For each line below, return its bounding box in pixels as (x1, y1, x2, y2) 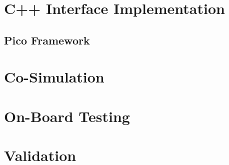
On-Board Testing (4, 105, 130, 126)
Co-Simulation (4, 66, 104, 87)
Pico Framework (4, 32, 90, 47)
